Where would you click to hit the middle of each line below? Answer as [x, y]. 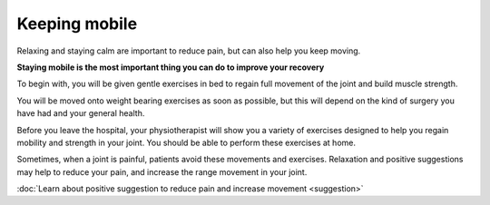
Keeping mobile [77, 24]
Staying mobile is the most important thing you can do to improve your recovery [171, 67]
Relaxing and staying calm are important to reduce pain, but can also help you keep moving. [189, 51]
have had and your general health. [81, 113]
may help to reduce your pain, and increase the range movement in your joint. [162, 171]
